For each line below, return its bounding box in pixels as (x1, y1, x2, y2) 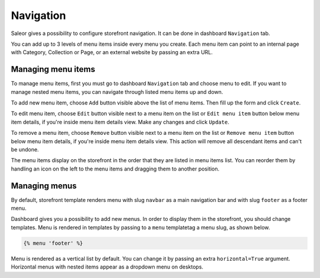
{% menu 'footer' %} (23, 239, 83, 247)
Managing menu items (11, 64, 95, 74)
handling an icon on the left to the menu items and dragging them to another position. (11, 165, 220, 172)
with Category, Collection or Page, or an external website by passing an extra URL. (11, 49, 213, 56)
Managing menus (11, 181, 77, 191)
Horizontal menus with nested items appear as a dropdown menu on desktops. (11, 263, 204, 270)
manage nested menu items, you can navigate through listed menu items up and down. (11, 88, 223, 95)
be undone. (11, 146, 39, 153)
